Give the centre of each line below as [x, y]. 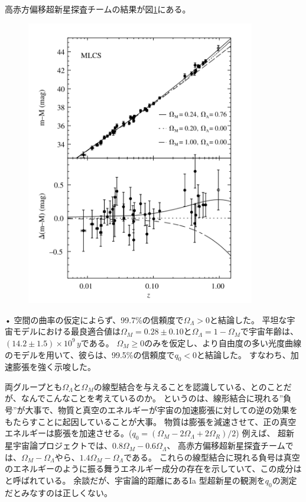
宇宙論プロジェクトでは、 [62, 445]
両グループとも [34, 386]
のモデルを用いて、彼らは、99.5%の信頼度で [90, 354]
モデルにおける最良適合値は [66, 331]
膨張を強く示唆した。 [54, 367]
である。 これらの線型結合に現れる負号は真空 [212, 457]
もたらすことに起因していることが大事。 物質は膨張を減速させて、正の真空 [151, 421]
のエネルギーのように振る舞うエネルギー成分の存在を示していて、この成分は [153, 469]
